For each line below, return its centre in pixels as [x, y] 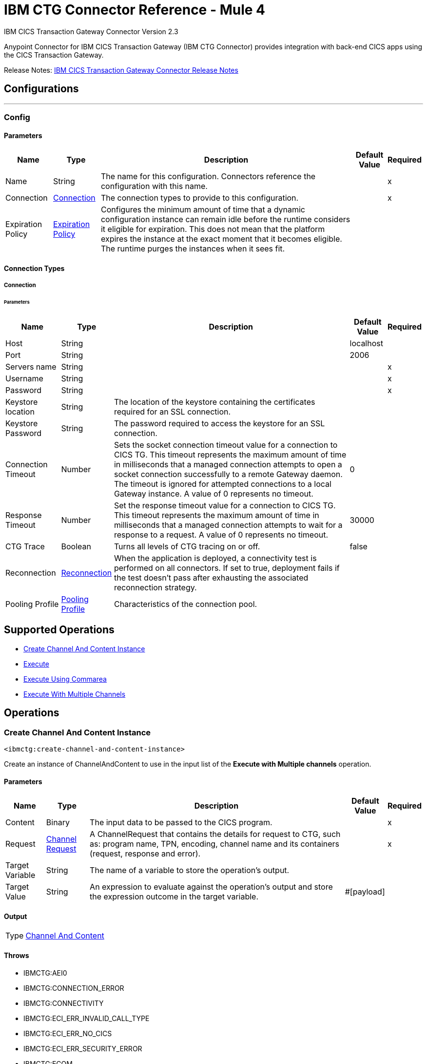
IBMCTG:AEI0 [45, 973]
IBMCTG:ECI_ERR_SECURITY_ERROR [83, 1048]
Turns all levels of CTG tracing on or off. [187, 546]
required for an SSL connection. [172, 411]
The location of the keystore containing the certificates [214, 402]
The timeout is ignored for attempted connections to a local [223, 484]
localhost [366, 343]
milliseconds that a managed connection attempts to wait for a [228, 525]
